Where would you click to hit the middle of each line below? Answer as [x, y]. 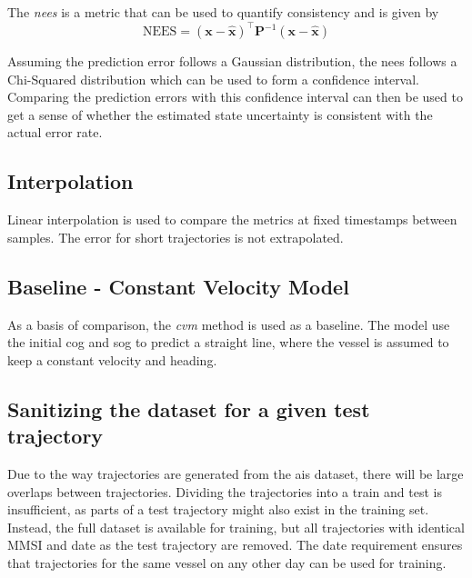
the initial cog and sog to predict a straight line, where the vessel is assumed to [228, 342]
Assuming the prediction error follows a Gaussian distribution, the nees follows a [232, 61]
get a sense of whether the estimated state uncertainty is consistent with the [220, 114]
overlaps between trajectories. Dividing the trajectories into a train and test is [225, 491]
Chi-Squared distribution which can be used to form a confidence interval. [214, 79]
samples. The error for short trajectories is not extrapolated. [176, 237]
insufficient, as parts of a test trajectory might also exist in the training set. [218, 509]
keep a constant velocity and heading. [112, 359]
